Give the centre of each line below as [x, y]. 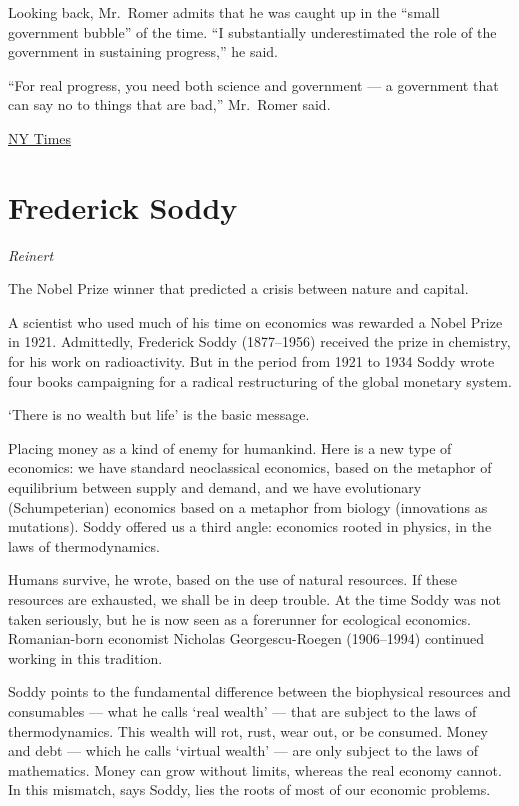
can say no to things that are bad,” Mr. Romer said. [169, 104]
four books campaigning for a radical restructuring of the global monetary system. [260, 380]
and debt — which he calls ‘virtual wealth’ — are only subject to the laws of [243, 750]
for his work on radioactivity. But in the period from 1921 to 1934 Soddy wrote [251, 361]
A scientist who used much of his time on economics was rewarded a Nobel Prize [255, 321]
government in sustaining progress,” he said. [143, 51]
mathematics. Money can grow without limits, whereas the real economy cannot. [255, 769]
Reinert [31, 254]
